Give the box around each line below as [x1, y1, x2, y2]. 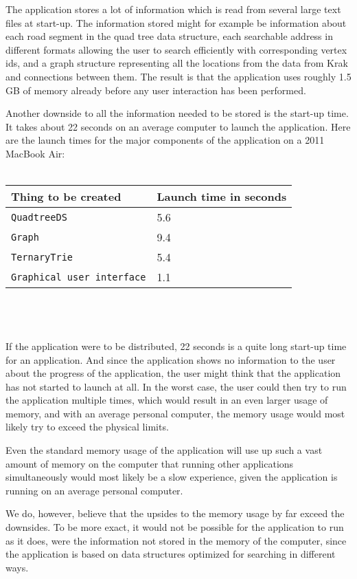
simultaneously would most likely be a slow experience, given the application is [5, 470, 338, 484]
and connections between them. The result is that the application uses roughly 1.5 [5, 69, 352, 83]
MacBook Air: [5, 146, 65, 160]
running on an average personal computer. [5, 483, 183, 497]
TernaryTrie [11, 251, 73, 263]
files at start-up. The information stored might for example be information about [5, 15, 347, 30]
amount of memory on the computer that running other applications [5, 456, 294, 470]
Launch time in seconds [157, 188, 287, 205]
